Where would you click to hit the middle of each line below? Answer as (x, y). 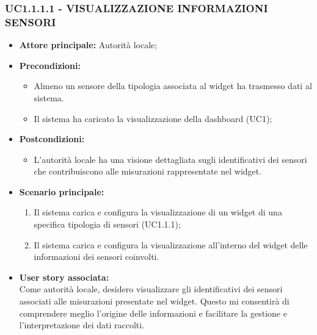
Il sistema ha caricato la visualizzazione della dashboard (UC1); (153, 118)
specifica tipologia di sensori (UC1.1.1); (107, 224)
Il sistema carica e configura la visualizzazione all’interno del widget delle (171, 244)
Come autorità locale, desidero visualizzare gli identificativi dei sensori (151, 289)
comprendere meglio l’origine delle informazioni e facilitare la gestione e (153, 313)
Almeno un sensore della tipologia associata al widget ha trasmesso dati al (173, 86)
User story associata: (64, 277)
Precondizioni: (50, 65)
